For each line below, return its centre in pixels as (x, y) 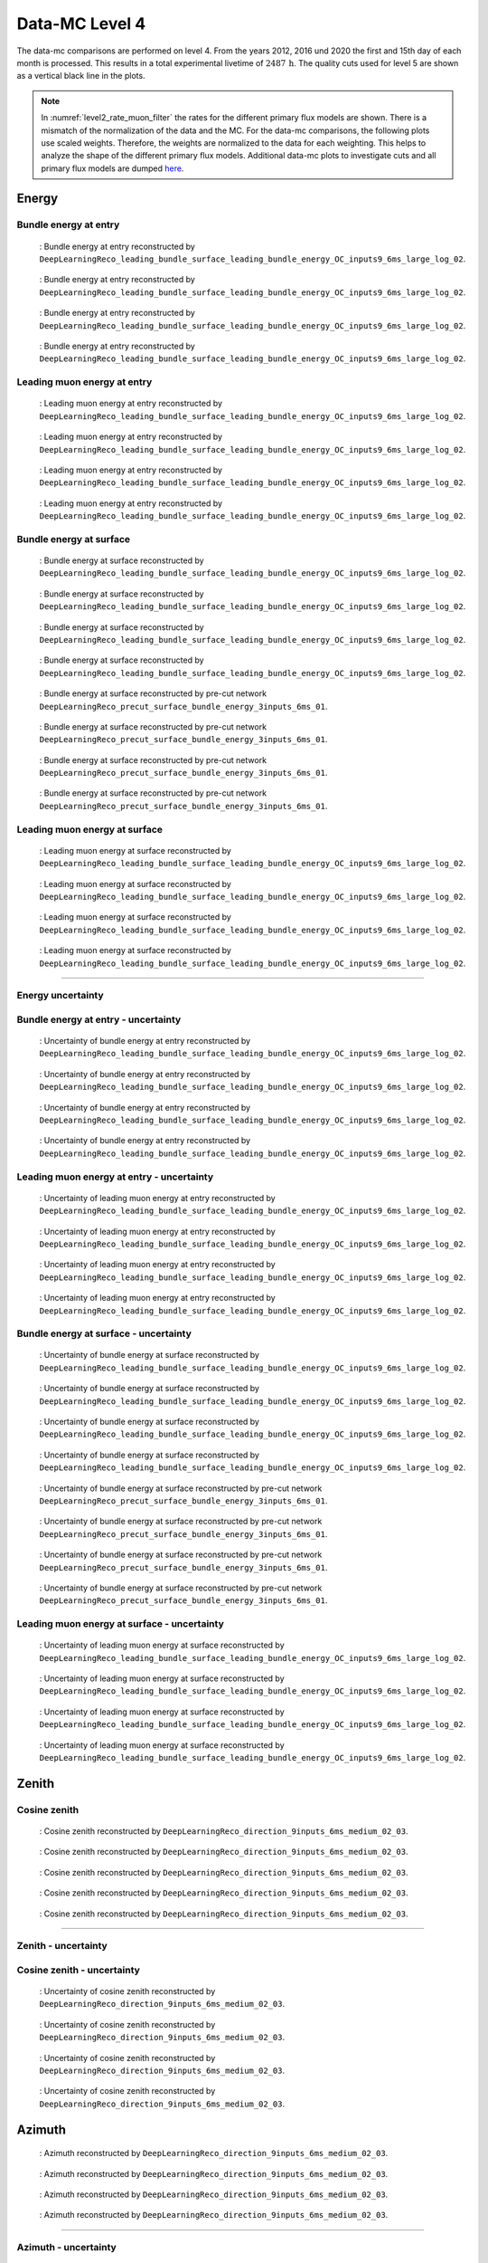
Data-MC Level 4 (81, 24)
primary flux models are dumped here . (113, 168)
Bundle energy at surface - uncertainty (104, 1333)
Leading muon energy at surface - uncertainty (121, 1624)
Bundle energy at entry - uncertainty (99, 1019)
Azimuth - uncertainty (66, 2248)
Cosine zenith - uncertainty (78, 1970)
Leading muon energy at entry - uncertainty (115, 1177)
